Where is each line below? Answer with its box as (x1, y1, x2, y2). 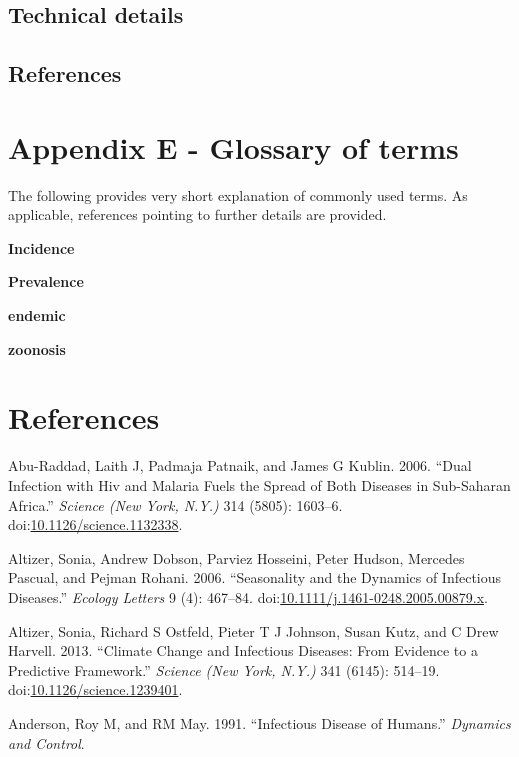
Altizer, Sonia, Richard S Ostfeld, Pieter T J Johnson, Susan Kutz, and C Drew (8, 620, 499, 641)
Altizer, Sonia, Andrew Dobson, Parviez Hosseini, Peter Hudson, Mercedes (8, 547, 465, 568)
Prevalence (8, 271, 84, 292)
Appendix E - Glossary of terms (8, 126, 459, 167)
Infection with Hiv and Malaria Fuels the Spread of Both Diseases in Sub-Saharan (8, 474, 511, 495)
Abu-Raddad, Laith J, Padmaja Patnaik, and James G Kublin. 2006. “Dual (8, 455, 472, 476)
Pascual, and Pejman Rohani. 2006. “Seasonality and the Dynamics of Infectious (8, 567, 502, 588)
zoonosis (8, 338, 66, 359)
